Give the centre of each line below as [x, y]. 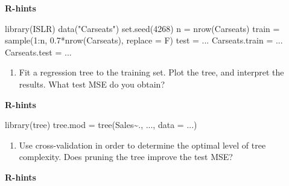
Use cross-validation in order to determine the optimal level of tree [142, 145]
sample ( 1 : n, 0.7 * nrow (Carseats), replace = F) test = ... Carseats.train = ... [144, 40]
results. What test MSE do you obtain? [92, 84]
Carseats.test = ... [38, 52]
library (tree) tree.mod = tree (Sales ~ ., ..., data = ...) [101, 125]
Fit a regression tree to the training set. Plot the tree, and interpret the [151, 72]
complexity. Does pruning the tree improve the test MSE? [126, 157]
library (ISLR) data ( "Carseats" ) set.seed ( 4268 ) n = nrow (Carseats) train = [142, 28]
